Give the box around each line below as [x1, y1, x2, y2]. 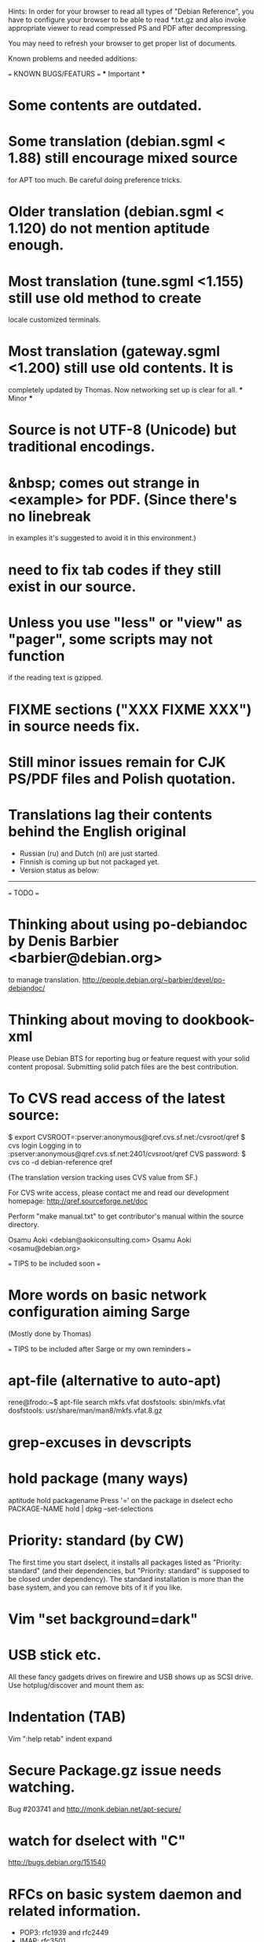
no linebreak [8, 507, 92, 525]
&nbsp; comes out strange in [8, 474, 200, 492]
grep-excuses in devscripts [8, 1433, 192, 1451]
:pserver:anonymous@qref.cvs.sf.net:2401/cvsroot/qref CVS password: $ [8, 1148, 246, 1159]
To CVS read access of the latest [8, 1089, 225, 1107]
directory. [8, 1219, 39, 1229]
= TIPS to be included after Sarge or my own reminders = [8, 1344, 191, 1354]
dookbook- [181, 1011, 255, 1029]
